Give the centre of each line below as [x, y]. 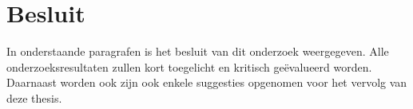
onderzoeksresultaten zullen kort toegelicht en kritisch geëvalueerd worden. [189, 66]
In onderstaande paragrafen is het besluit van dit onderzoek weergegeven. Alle [198, 51]
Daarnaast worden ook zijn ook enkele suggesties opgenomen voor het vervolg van [207, 82]
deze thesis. [34, 97]
